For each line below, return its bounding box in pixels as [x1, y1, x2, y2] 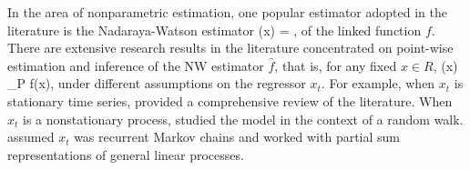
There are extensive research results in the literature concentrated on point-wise [7, 38, 454, 57]
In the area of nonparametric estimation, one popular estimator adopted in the [7, 3, 447, 21]
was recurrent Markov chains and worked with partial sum [74, 127, 401, 146]
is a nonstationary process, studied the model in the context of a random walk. [23, 109, 464, 128]
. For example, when [321, 74, 435, 93]
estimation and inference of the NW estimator [7, 55, 264, 75]
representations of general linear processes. [7, 145, 244, 164]
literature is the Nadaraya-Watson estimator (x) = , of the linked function [7, 20, 422, 39]
